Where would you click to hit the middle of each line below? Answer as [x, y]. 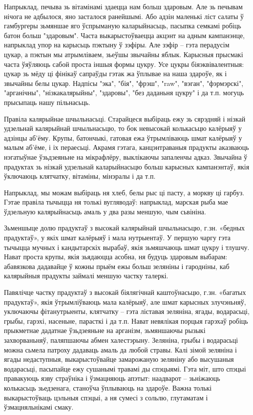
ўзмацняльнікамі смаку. [39, 407]
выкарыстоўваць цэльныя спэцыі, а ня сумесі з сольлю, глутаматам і [106, 397]
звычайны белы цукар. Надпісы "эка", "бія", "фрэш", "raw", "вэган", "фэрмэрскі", [124, 83]
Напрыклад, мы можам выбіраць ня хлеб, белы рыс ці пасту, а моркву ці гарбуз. [124, 192]
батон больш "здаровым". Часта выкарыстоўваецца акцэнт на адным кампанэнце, [124, 35]
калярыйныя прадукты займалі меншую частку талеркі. [86, 276]
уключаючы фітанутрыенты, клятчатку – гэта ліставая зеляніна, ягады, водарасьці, [127, 311]
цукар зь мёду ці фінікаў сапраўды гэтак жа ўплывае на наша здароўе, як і [116, 73]
